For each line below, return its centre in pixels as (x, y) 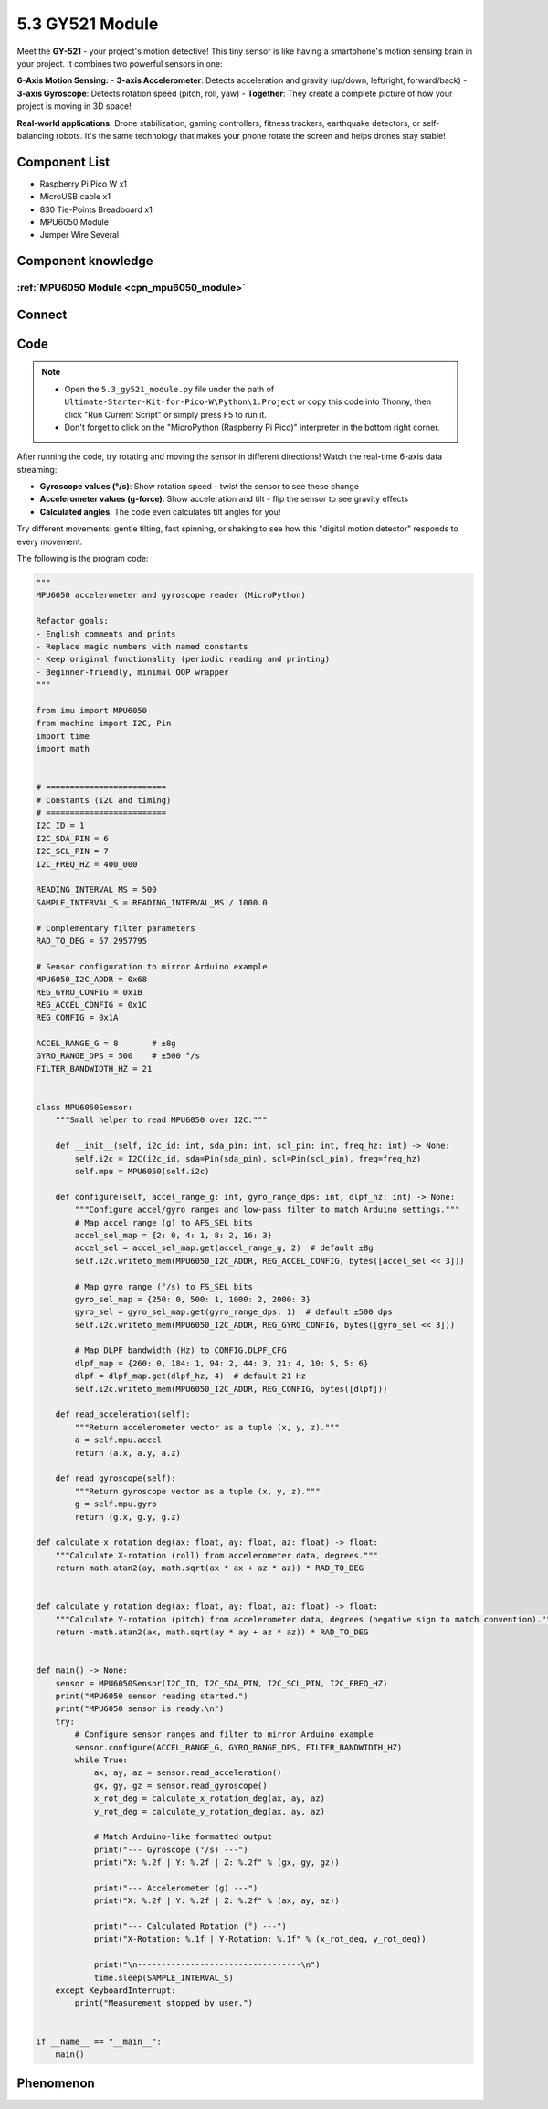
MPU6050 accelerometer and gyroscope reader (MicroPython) (171, 595)
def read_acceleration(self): (123, 1414)
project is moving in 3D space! (74, 106)
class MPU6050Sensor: (84, 1108)
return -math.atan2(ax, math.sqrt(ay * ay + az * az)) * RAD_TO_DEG (212, 1632)
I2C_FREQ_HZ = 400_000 (87, 864)
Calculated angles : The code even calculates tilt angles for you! (160, 511)
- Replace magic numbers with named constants (142, 646)
